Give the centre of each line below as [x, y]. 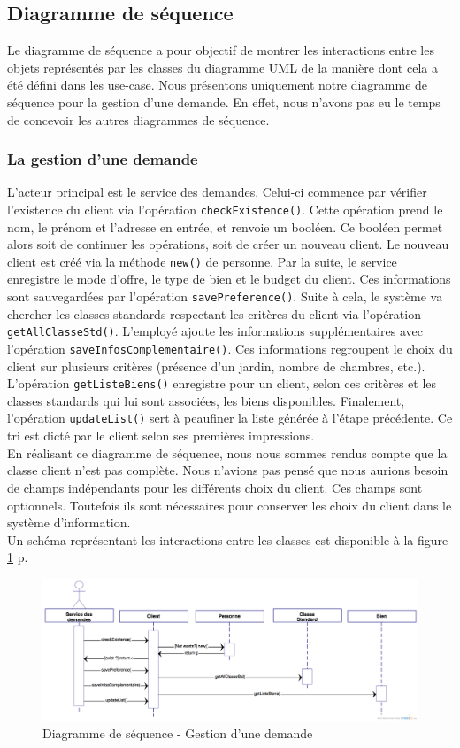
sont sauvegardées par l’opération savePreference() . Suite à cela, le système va [225, 296]
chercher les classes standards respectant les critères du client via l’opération [214, 313]
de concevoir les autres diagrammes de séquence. [138, 119]
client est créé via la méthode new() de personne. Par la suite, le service [202, 261]
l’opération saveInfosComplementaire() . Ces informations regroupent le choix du [230, 348]
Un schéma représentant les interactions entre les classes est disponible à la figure [228, 539]
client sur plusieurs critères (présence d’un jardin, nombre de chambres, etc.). [216, 366]
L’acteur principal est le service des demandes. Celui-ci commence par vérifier [217, 192]
